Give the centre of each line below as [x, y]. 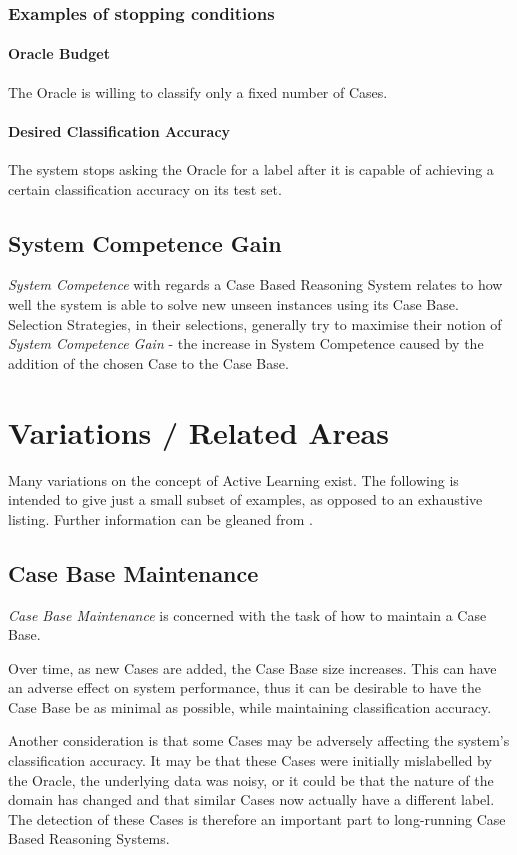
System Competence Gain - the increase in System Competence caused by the [246, 343]
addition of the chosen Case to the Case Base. [148, 362]
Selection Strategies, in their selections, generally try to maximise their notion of [255, 323]
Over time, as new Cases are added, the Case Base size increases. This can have [252, 667]
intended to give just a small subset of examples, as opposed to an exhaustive [245, 499]
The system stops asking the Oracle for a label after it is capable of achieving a [251, 169]
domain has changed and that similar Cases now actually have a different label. [251, 799]
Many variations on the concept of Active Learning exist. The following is [233, 479]
